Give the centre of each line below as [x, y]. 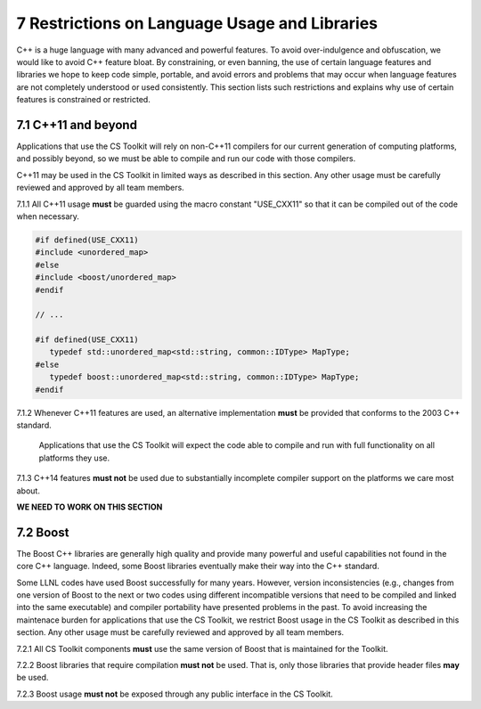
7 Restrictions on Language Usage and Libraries [197, 23]
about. [28, 491]
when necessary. [48, 216]
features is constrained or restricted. [83, 100]
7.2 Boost [43, 532]
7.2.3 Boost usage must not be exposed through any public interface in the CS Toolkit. [175, 694]
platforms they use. [74, 458]
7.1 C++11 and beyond [77, 125]
